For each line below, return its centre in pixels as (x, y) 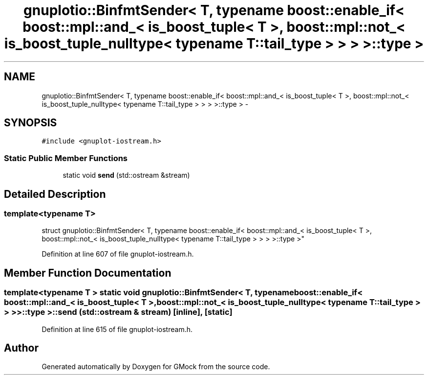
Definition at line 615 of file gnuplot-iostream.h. (117, 329)
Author (21, 348)
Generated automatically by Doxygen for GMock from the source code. (156, 367)
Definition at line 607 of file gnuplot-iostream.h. (118, 254)
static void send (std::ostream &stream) (126, 175)
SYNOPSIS (31, 123)
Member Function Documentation (88, 273)
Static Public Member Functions (66, 158)
